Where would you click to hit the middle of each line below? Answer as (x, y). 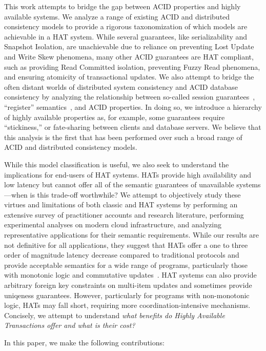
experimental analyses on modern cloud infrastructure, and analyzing (113, 225)
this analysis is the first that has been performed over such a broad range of (123, 137)
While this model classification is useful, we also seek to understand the (117, 164)
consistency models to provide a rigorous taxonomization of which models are (126, 26)
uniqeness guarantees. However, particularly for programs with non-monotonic (127, 295)
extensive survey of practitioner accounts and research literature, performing (124, 214)
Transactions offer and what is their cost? (70, 325)
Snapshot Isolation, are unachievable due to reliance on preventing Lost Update (129, 46)
